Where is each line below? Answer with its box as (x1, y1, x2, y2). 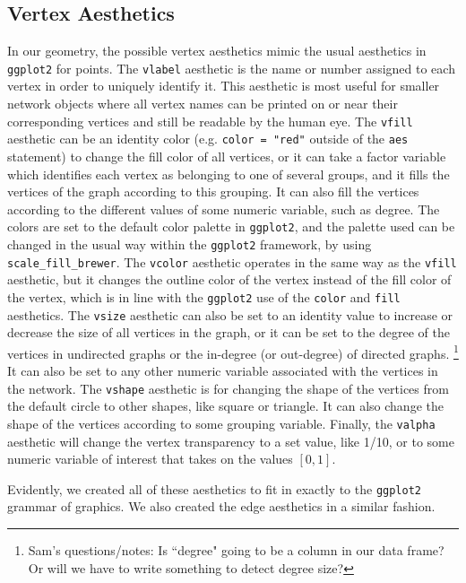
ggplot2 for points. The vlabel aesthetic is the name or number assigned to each (7, 58, 455, 77)
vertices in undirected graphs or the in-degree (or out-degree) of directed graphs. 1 (7, 341, 459, 362)
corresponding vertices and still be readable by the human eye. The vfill (7, 111, 413, 130)
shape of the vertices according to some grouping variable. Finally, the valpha (7, 413, 436, 432)
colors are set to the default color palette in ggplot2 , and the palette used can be (7, 217, 455, 236)
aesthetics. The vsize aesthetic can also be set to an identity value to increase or (7, 305, 453, 324)
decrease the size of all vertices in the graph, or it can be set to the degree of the (7, 323, 450, 342)
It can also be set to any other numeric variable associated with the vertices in (7, 361, 438, 380)
